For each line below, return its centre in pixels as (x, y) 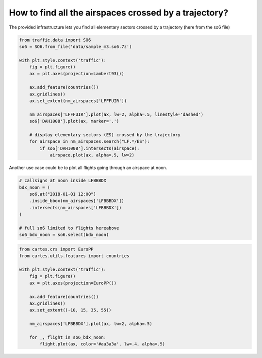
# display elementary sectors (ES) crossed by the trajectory (105, 135)
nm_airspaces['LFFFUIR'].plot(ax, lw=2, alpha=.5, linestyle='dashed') (116, 114)
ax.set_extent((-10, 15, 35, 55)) (70, 310)
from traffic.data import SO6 (55, 40)
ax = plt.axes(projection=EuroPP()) (73, 283)
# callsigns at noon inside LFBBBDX (63, 181)
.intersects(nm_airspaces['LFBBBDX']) (75, 208)
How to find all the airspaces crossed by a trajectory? (119, 13)
